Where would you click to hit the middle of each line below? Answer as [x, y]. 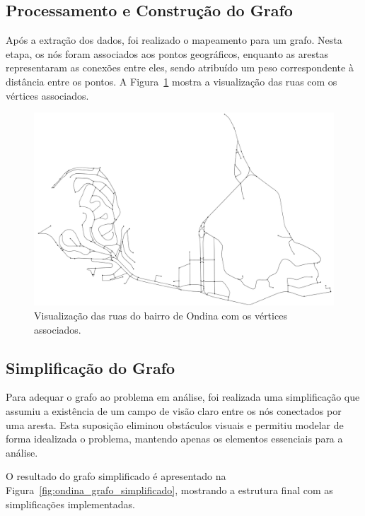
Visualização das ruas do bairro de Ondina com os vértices [161, 316]
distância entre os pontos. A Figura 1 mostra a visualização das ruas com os [172, 81]
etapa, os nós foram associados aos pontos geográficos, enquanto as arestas [167, 53]
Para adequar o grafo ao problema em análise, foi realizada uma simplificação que [183, 397]
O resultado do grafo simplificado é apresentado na [116, 476]
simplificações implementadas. [70, 504]
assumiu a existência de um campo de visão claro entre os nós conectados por [174, 411]
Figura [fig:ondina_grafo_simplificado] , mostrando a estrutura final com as [169, 490]
